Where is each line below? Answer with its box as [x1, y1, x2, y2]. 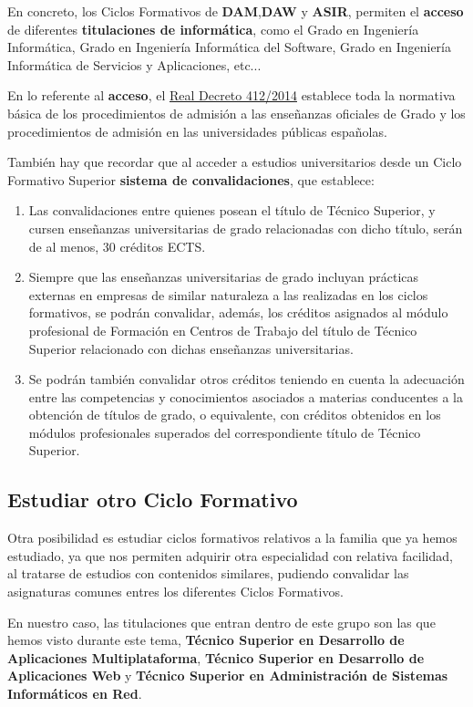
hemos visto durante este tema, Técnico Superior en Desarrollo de [7, 630, 405, 650]
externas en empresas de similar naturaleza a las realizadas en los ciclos [28, 285, 428, 304]
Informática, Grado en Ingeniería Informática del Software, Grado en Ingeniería [7, 37, 452, 57]
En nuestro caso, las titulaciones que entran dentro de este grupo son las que [7, 612, 436, 631]
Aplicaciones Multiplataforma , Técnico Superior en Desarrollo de [7, 648, 425, 667]
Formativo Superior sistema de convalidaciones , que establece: [7, 170, 375, 189]
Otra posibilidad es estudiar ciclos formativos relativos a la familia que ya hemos [7, 528, 458, 547]
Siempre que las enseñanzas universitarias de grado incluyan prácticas [28, 267, 419, 286]
